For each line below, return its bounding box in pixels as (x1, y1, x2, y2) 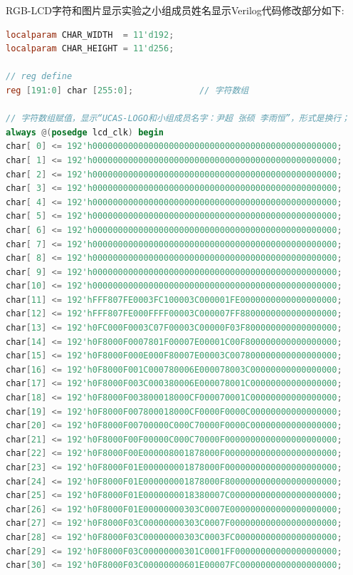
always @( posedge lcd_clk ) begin (6, 127, 164, 138)
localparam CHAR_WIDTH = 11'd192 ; (6, 29, 174, 40)
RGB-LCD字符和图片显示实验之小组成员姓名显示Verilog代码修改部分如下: (6, 3, 344, 17)
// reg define (6, 71, 73, 82)
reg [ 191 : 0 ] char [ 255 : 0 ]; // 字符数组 (6, 85, 249, 95)
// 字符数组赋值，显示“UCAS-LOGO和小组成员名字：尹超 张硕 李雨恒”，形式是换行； (6, 113, 350, 124)
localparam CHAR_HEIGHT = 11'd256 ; (6, 43, 174, 54)
